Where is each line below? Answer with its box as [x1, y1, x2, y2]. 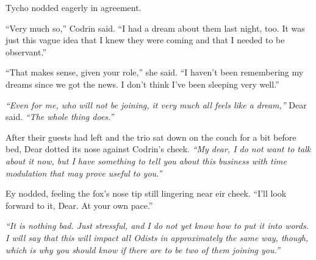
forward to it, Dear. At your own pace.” [5, 199, 153, 211]
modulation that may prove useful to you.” [5, 166, 162, 179]
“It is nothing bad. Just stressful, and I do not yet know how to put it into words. [5, 219, 309, 232]
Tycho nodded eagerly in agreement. [5, 1, 142, 13]
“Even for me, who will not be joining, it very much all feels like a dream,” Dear [5, 98, 307, 111]
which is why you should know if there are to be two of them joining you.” [5, 243, 280, 256]
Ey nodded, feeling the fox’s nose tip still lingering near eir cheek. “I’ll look [5, 187, 287, 200]
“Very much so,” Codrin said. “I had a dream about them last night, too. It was [5, 21, 305, 34]
